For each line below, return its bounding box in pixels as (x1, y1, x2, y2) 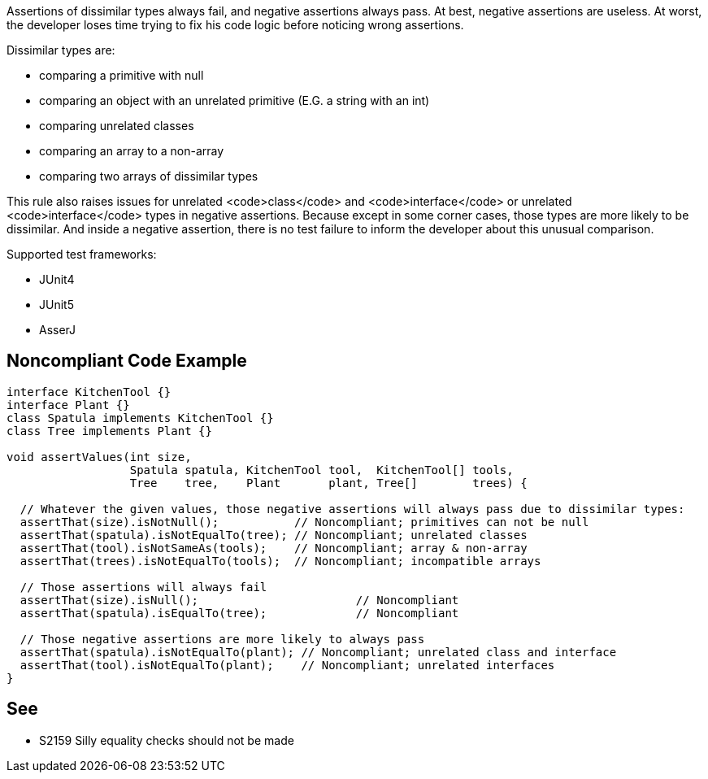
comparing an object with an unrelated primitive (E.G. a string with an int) (39, 94, 430, 107)
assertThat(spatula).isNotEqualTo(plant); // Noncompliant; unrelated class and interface (20, 645, 617, 659)
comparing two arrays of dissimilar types (39, 169, 258, 183)
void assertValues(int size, (7, 450, 192, 463)
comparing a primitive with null (39, 68, 204, 82)
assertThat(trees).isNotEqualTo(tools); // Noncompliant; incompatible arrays (20, 554, 541, 568)
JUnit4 (39, 272, 75, 286)
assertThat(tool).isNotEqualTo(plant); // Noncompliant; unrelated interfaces (20, 658, 555, 672)
